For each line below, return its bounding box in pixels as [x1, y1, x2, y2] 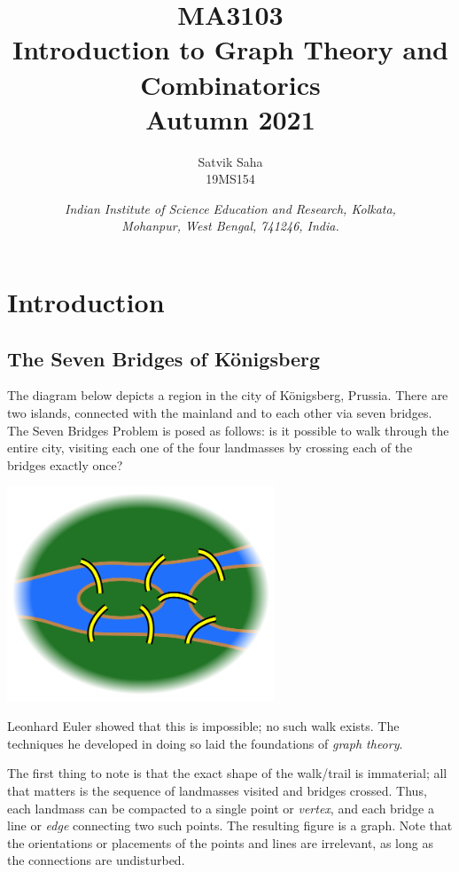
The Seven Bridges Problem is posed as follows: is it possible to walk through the [7, 420, 449, 439]
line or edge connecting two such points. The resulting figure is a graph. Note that [7, 816, 453, 835]
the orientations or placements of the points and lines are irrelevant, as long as [7, 833, 433, 852]
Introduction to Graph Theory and [12, 31, 448, 67]
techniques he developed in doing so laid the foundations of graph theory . [7, 734, 403, 752]
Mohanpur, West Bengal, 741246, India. [121, 216, 339, 235]
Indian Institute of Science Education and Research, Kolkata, [65, 199, 396, 217]
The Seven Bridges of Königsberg [7, 344, 321, 372]
